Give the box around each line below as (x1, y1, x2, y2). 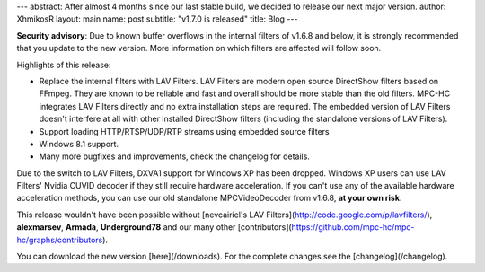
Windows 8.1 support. (39, 138, 119, 149)
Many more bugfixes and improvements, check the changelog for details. (39, 151, 310, 162)
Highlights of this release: (16, 59, 111, 70)
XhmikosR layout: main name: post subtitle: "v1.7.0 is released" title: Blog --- (16, 13, 298, 24)
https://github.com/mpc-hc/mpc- (291, 222, 415, 233)
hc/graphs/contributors (16, 234, 103, 245)
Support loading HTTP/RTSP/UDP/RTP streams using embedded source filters (39, 126, 330, 136)
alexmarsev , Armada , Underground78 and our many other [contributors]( (16, 222, 292, 233)
